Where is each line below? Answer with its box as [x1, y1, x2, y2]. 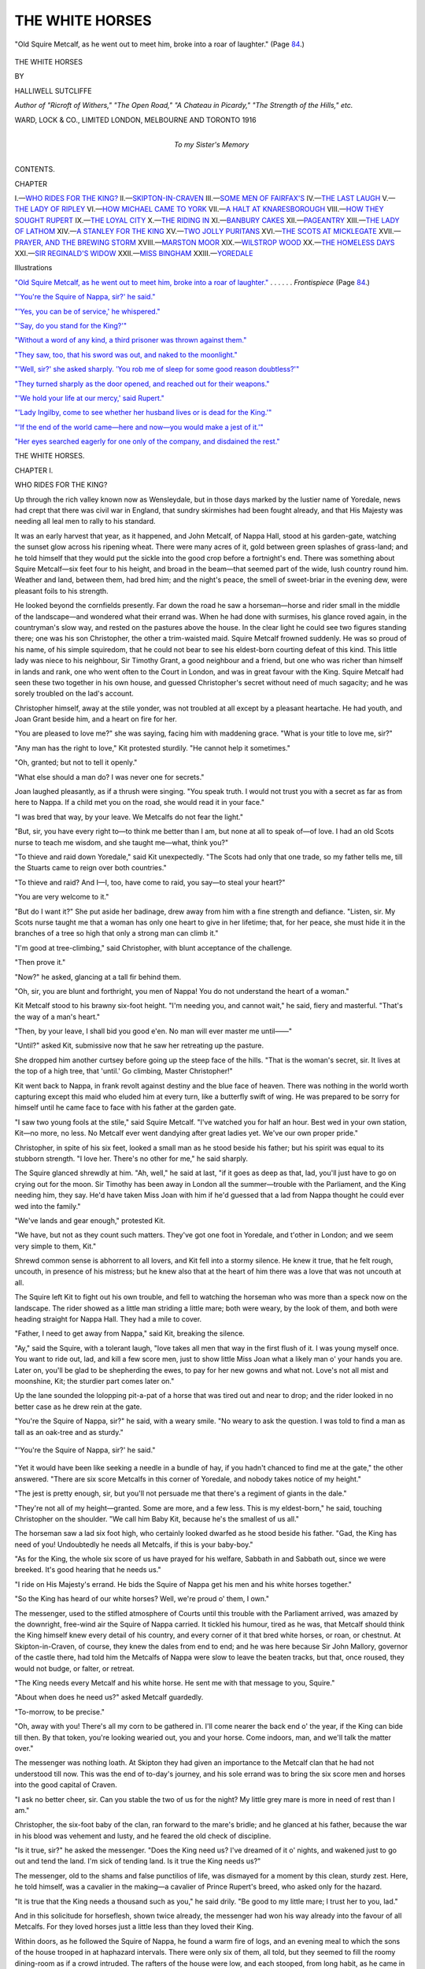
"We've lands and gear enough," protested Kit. [14, 1215, 165, 1225]
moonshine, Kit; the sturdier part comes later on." [14, 1377, 175, 1385]
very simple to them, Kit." [14, 1241, 97, 1251]
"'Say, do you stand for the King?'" [14, 321, 128, 330]
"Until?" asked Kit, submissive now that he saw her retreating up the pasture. [14, 1040, 264, 1051]
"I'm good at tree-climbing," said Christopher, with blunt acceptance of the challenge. [14, 943, 293, 952]
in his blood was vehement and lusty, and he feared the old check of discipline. [14, 1831, 272, 1841]
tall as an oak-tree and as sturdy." [14, 1427, 124, 1437]
